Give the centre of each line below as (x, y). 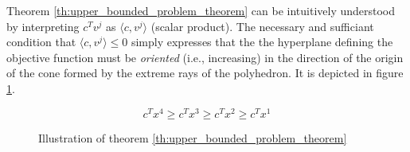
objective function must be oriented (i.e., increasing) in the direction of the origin (205, 57)
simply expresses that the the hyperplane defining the (262, 42)
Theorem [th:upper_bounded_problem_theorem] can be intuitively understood (201, 10)
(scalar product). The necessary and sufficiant (262, 26)
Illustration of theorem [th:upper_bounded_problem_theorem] (193, 137)
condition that (41, 42)
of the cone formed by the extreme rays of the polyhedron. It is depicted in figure (205, 73)
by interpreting (43, 26)
